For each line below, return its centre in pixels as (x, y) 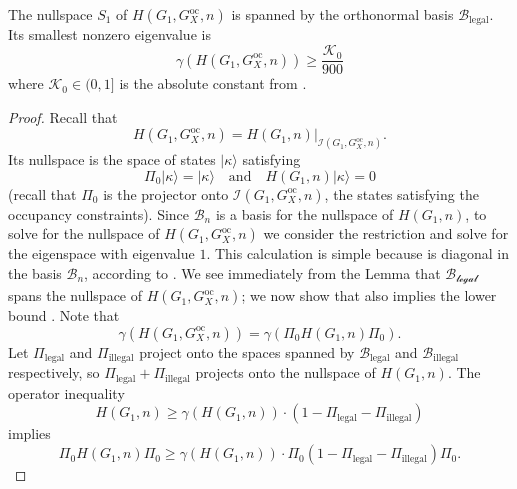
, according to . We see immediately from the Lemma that (262, 272)
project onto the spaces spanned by (247, 351)
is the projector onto (166, 193)
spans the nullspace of (75, 295)
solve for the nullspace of (84, 233)
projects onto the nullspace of (285, 372)
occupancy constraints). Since (99, 213)
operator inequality (66, 392)
